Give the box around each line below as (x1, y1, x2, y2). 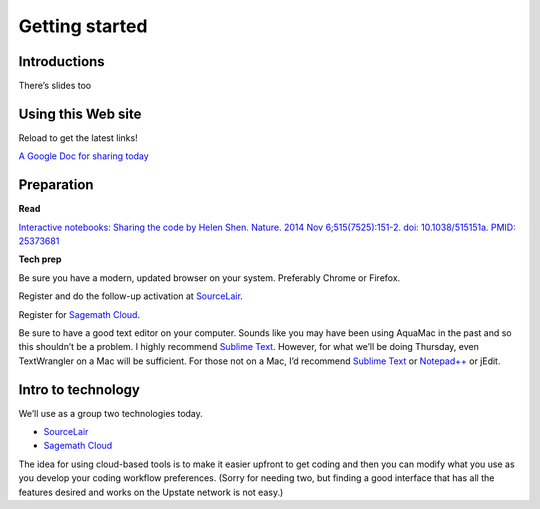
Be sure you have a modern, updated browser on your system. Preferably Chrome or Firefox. (18, 271, 401, 284)
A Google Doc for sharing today (18, 150, 149, 162)
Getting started (18, 15, 148, 37)
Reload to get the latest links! (18, 131, 139, 144)
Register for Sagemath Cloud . (18, 308, 140, 320)
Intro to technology (18, 381, 140, 398)
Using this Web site (18, 105, 142, 122)
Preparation (18, 176, 94, 194)
